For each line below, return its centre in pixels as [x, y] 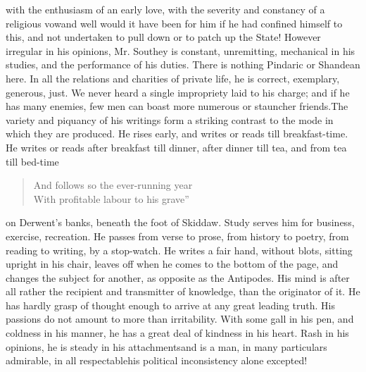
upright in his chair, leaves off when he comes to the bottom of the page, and [172, 264]
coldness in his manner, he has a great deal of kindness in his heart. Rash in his [177, 333]
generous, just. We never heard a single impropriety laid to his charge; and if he [178, 92]
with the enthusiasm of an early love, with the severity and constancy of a [165, 9]
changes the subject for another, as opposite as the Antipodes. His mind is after [178, 277]
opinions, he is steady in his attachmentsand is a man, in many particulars [166, 346]
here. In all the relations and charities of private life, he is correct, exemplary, [173, 78]
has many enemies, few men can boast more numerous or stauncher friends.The [177, 106]
